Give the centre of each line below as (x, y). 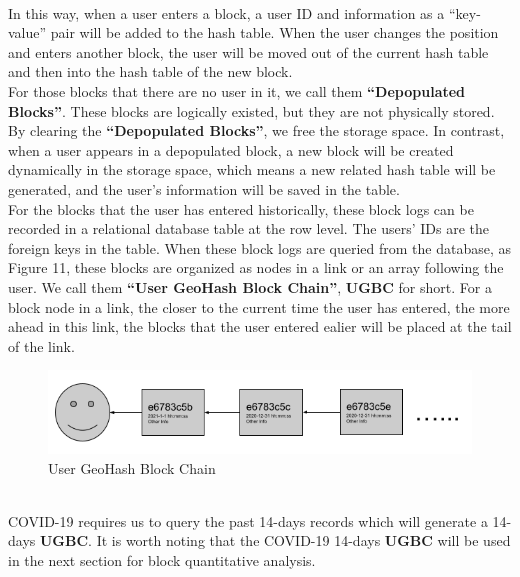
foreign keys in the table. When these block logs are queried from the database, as (259, 247)
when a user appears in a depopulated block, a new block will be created (231, 149)
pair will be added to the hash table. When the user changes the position (274, 32)
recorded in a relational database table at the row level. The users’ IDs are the (248, 228)
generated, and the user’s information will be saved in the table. (204, 188)
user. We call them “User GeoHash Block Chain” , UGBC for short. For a (250, 286)
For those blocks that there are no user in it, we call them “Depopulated (237, 90)
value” (27, 32)
